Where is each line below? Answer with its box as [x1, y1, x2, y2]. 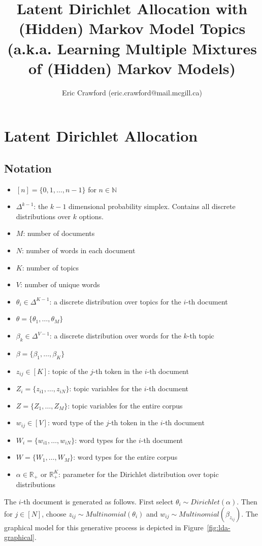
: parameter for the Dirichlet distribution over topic [58, 468, 219, 479]
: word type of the [47, 417, 104, 428]
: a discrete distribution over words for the [49, 330, 181, 341]
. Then [237, 496, 257, 506]
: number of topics [22, 262, 79, 272]
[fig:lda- [207, 522, 231, 532]
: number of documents [23, 228, 95, 238]
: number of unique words [20, 279, 100, 290]
